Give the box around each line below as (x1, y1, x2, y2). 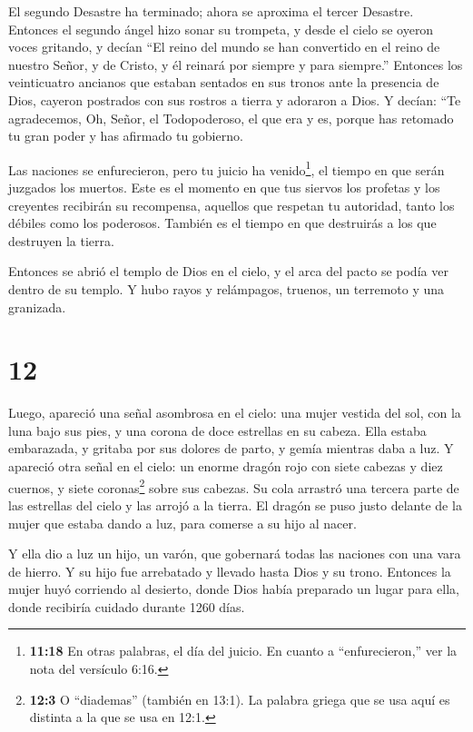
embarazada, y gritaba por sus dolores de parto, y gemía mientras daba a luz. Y (8, 439, 454, 458)
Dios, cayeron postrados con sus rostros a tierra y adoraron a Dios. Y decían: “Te (8, 90, 461, 109)
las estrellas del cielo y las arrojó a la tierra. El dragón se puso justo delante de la (8, 495, 462, 514)
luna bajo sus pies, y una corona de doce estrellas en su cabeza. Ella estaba (8, 420, 427, 440)
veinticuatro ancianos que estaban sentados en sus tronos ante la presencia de (8, 73, 439, 92)
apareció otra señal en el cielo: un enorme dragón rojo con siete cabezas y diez (8, 457, 443, 476)
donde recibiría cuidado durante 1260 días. (8, 597, 245, 616)
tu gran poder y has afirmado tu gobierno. (8, 126, 243, 145)
